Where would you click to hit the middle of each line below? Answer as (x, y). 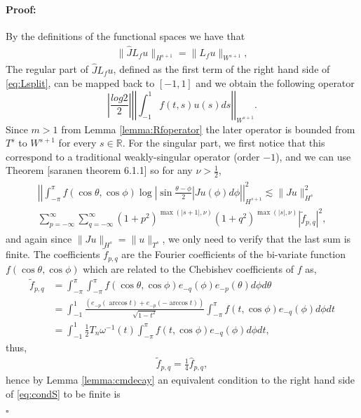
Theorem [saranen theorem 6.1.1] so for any (99, 170)
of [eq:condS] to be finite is (63, 393)
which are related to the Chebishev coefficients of (188, 268)
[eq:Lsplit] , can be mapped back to (80, 83)
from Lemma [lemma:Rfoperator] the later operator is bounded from (208, 129)
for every (77, 143)
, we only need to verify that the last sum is (257, 239)
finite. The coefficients (53, 254)
